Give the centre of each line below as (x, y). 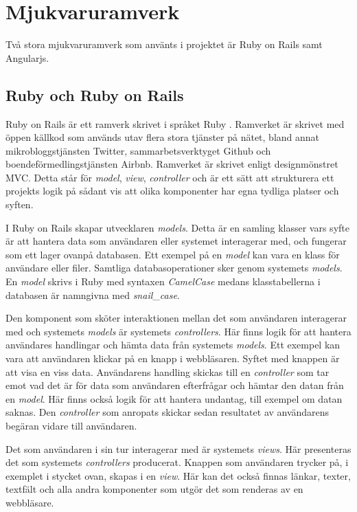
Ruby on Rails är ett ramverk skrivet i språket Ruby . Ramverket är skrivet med (175, 123)
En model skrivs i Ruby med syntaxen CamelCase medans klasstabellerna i (163, 281)
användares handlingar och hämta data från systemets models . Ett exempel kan (173, 345)
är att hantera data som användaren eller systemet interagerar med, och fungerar (176, 241)
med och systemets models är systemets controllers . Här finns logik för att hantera (178, 331)
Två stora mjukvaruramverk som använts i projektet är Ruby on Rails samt (164, 44)
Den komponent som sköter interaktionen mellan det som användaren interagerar (176, 318)
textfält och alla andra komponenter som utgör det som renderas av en (154, 489)
